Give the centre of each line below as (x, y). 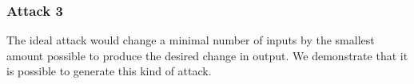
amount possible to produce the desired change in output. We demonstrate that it (207, 55)
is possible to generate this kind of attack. (109, 71)
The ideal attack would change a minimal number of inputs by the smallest (191, 40)
